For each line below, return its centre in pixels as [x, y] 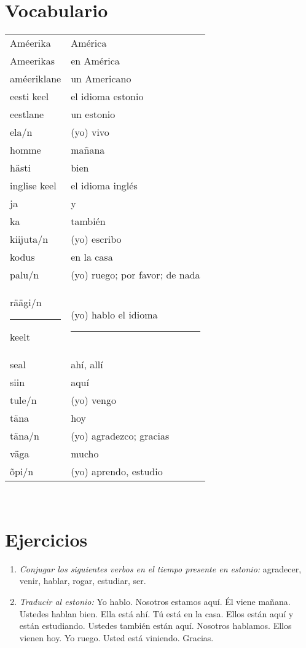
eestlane [27, 114]
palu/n [25, 275]
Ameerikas [33, 61]
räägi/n [26, 302]
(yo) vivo [90, 132]
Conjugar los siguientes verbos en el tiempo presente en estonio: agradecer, [160, 568]
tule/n [23, 400]
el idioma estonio [107, 97]
